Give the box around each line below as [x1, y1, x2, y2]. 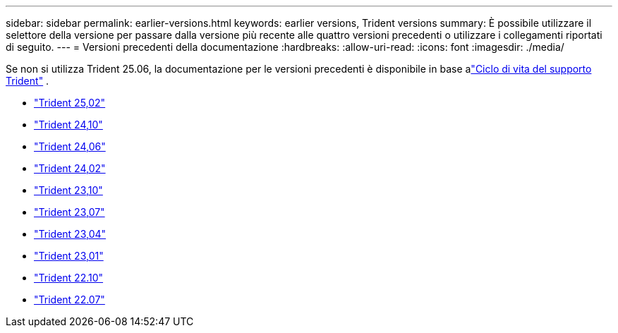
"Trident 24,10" [34, 119, 103, 131]
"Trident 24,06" [34, 140, 106, 152]
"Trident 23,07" [34, 206, 105, 218]
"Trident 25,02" [34, 97, 106, 109]
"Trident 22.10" [34, 272, 104, 284]
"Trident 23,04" [34, 228, 107, 240]
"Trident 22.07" [34, 293, 105, 305]
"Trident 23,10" [34, 184, 103, 196]
